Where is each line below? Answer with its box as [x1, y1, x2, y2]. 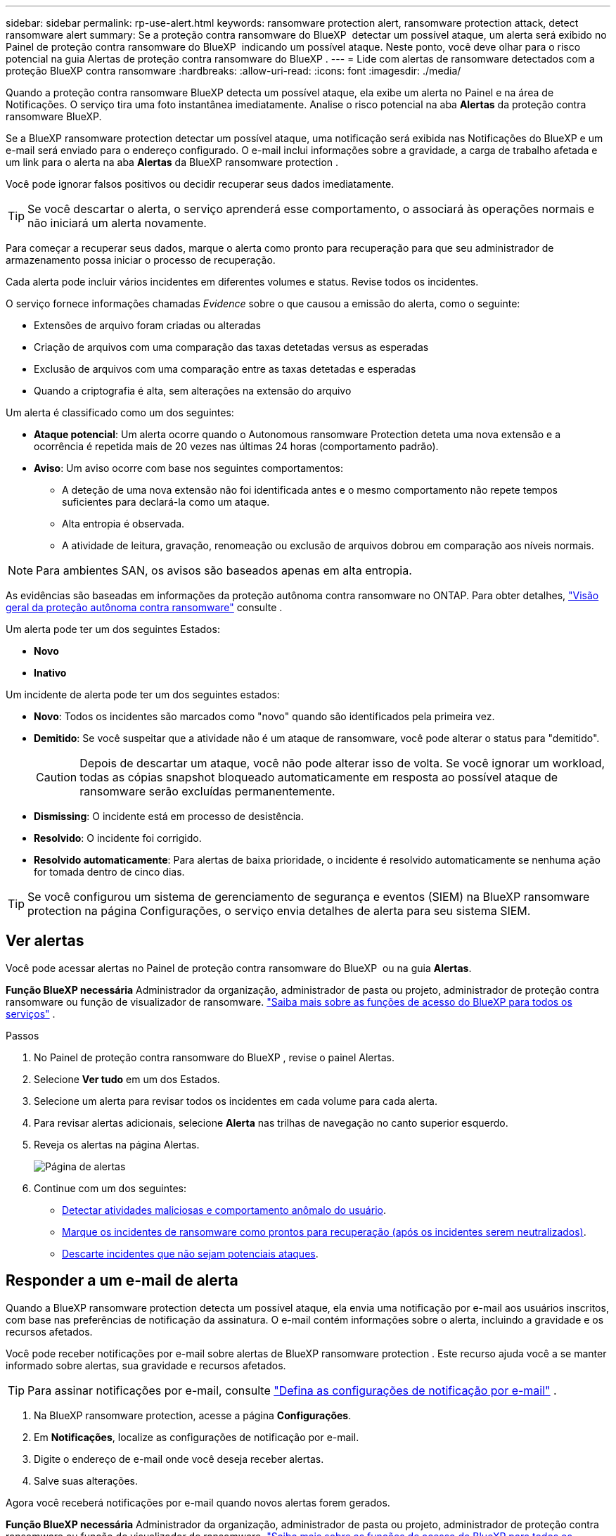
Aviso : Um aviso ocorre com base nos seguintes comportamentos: [34, 462, 344, 474]
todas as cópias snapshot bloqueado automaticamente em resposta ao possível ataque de [79, 770, 558, 784]
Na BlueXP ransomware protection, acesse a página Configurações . [34, 1409, 352, 1421]
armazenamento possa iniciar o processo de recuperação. [6, 254, 276, 266]
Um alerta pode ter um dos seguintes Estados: [6, 623, 220, 635]
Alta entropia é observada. [62, 518, 185, 530]
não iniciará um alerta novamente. [27, 216, 207, 230]
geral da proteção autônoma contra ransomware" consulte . [6, 601, 283, 613]
